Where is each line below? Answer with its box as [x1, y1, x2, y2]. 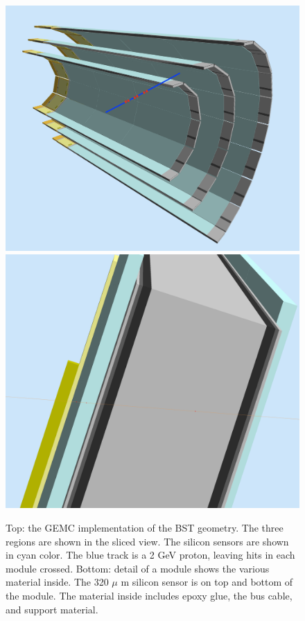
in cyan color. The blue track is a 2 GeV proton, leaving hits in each [6, 548, 295, 562]
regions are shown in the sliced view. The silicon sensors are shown [6, 534, 289, 548]
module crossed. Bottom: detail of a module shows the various [6, 561, 270, 575]
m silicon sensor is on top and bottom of [121, 575, 293, 589]
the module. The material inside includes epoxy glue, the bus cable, [6, 588, 293, 603]
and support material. [6, 602, 98, 616]
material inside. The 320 [6, 575, 109, 589]
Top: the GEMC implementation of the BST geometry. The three [6, 521, 284, 535]
